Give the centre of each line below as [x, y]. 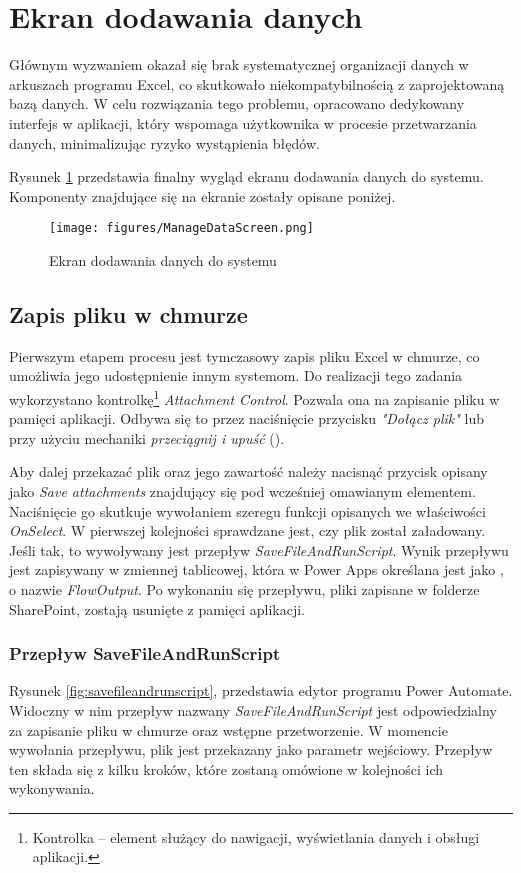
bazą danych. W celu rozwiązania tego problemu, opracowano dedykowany [237, 103]
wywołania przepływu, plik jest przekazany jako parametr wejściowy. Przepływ [251, 749]
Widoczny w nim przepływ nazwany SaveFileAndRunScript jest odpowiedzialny [253, 709]
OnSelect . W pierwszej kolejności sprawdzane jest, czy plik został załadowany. [247, 530]
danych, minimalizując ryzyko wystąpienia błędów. [164, 142]
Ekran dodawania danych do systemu [163, 259]
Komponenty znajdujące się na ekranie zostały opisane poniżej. [202, 195]
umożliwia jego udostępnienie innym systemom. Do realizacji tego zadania [236, 375]
